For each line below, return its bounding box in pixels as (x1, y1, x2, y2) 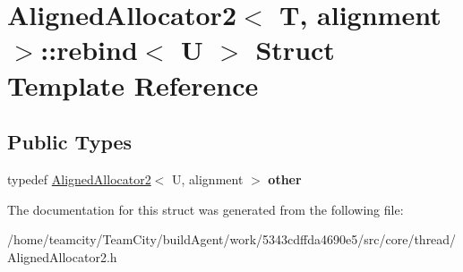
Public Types (7, 128, 133, 156)
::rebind (40, 31, 138, 68)
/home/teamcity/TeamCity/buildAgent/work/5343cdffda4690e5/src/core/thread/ (7, 230, 457, 249)
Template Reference (7, 66, 259, 103)
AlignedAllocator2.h (7, 247, 117, 266)
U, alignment (172, 169, 244, 188)
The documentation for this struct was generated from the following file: (7, 200, 404, 218)
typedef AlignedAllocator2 (7, 169, 151, 188)
